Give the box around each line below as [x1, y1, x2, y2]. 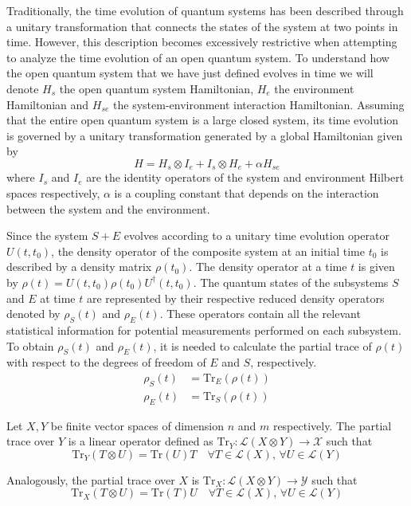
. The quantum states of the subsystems [193, 273, 389, 290]
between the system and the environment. [6, 200, 210, 217]
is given [358, 258, 395, 275]
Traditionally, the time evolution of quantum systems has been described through [6, 2, 404, 18]
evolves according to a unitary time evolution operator [123, 227, 389, 244]
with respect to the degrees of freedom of [6, 354, 206, 371]
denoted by [6, 305, 61, 322]
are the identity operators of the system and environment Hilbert [86, 169, 405, 186]
